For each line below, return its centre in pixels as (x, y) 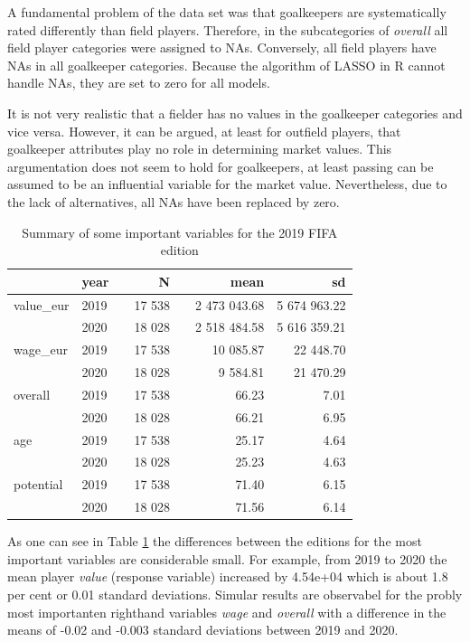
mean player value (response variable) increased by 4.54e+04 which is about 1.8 (228, 576)
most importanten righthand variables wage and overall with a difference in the (227, 612)
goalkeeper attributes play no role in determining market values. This (200, 149)
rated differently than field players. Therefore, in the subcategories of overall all (228, 29)
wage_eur (41, 349)
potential (38, 484)
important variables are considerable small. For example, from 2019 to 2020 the (227, 558)
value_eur (42, 304)
